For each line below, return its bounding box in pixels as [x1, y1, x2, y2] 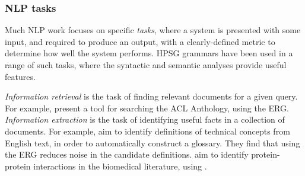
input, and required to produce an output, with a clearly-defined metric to [5, 35, 275, 47]
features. [5, 70, 36, 82]
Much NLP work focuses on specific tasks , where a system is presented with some [5, 24, 301, 36]
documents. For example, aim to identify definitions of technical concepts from [5, 124, 290, 137]
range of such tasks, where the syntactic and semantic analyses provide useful [5, 59, 287, 71]
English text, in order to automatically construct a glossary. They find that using [5, 136, 300, 149]
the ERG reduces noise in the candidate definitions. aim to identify [5, 148, 249, 161]
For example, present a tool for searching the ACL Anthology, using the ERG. [5, 101, 289, 114]
